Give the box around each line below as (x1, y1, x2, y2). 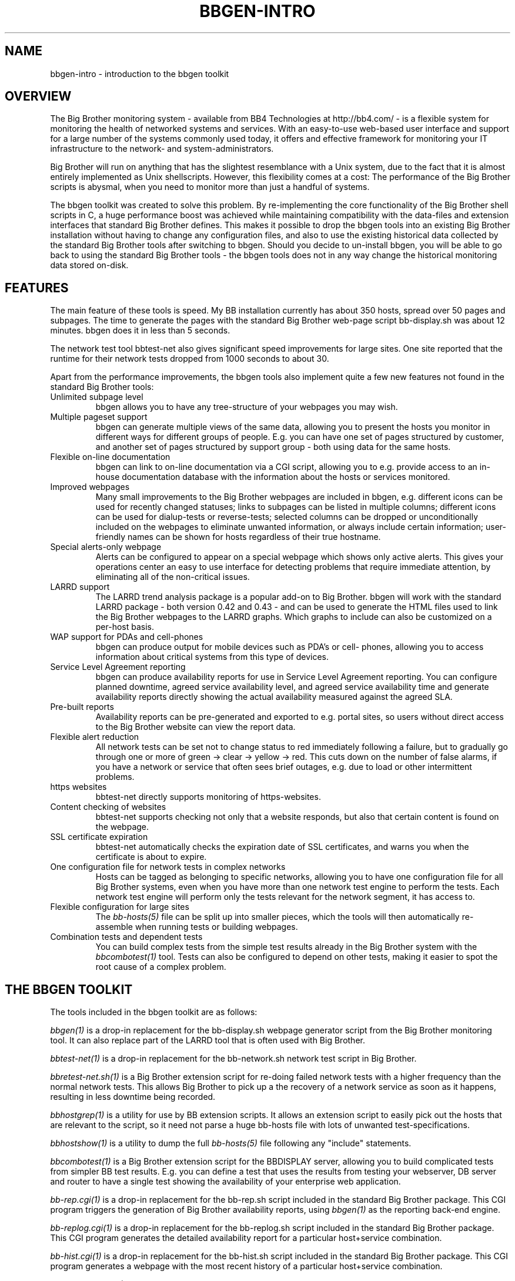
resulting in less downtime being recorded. (50, 1092, 216, 1102)
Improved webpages (50, 482, 130, 492)
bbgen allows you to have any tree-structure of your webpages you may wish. (95, 402, 398, 412)
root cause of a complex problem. (95, 962, 226, 972)
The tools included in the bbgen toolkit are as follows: (50, 1007, 257, 1018)
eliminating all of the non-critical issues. (95, 572, 250, 582)
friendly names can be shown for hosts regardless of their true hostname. (95, 532, 381, 542)
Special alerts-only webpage (50, 542, 162, 552)
